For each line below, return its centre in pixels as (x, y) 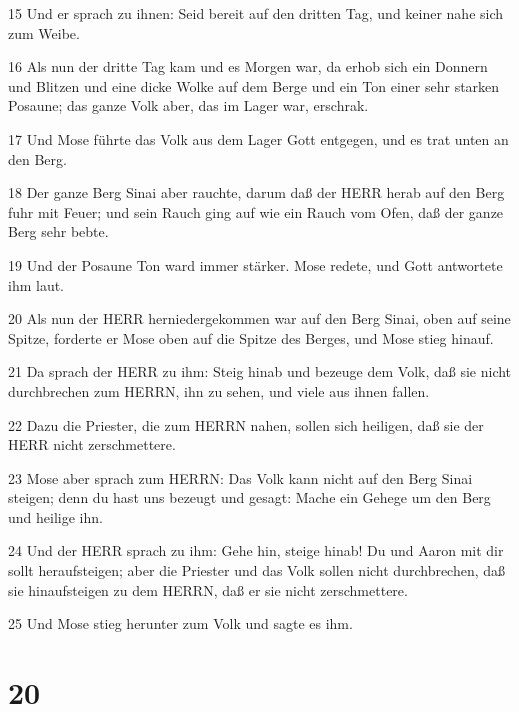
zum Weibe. (44, 32)
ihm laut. (36, 284)
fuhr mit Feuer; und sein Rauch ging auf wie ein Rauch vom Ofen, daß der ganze (256, 211)
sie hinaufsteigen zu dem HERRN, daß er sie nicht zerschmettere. (208, 589)
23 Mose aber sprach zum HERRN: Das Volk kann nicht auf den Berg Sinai (240, 477)
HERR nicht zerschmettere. (92, 444)
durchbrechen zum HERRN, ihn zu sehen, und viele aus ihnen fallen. (219, 390)
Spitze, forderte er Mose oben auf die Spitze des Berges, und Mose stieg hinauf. (251, 337)
